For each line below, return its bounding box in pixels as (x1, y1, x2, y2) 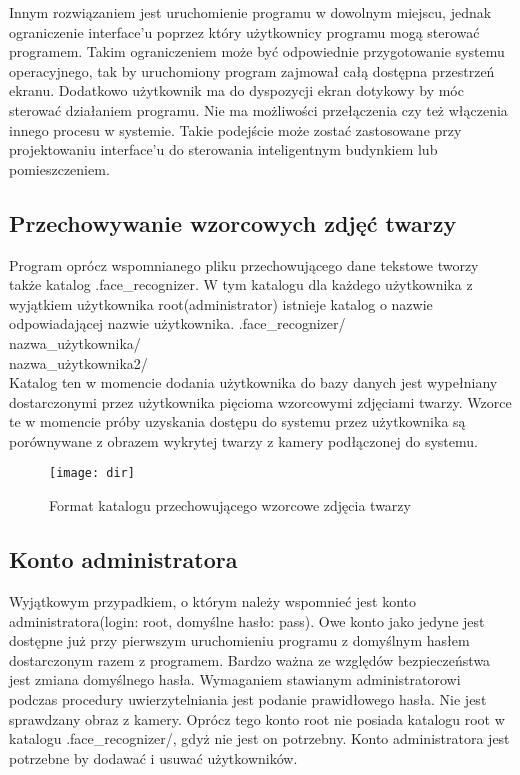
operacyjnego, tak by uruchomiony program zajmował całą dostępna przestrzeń (9, 60, 495, 81)
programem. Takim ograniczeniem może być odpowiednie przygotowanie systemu (9, 41, 505, 62)
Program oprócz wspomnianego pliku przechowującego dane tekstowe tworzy (9, 254, 479, 275)
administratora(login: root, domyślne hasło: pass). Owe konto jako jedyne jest (9, 610, 485, 631)
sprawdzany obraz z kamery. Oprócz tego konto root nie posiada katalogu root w (9, 708, 505, 729)
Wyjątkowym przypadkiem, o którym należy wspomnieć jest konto (9, 590, 417, 611)
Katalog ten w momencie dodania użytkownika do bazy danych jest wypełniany (9, 372, 498, 393)
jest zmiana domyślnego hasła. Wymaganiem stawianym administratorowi (9, 669, 461, 690)
